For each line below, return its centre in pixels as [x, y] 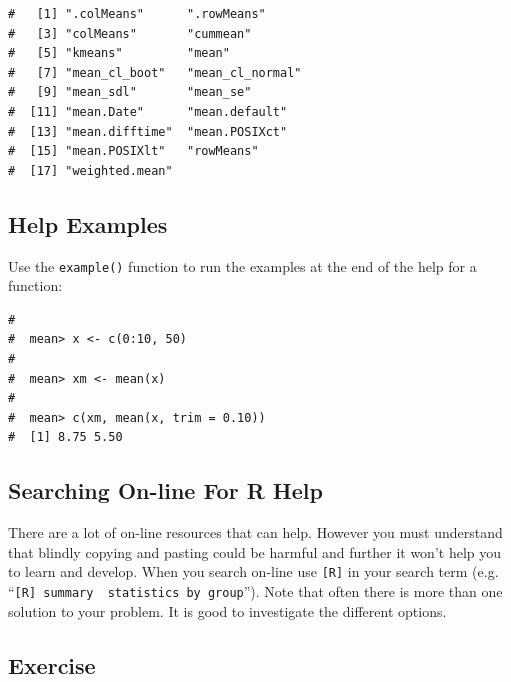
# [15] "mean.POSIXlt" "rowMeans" [133, 151]
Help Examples [88, 223]
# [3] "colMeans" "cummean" [130, 33]
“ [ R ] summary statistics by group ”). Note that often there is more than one [255, 591]
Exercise [52, 664]
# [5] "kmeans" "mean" [119, 53]
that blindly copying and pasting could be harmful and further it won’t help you [255, 551]
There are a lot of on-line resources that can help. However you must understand [255, 532]
